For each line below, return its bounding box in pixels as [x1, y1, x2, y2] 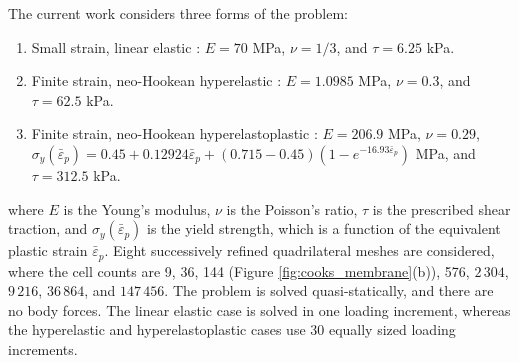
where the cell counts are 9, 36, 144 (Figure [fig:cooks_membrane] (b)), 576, [8, 260, 470, 281]
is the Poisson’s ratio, [226, 198, 358, 219]
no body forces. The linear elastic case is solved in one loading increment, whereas [8, 299, 511, 320]
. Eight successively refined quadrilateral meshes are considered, [104, 240, 495, 261]
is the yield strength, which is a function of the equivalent [147, 218, 501, 239]
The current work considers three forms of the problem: [8, 3, 348, 23]
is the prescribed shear [372, 198, 511, 219]
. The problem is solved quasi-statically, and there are [164, 280, 494, 301]
